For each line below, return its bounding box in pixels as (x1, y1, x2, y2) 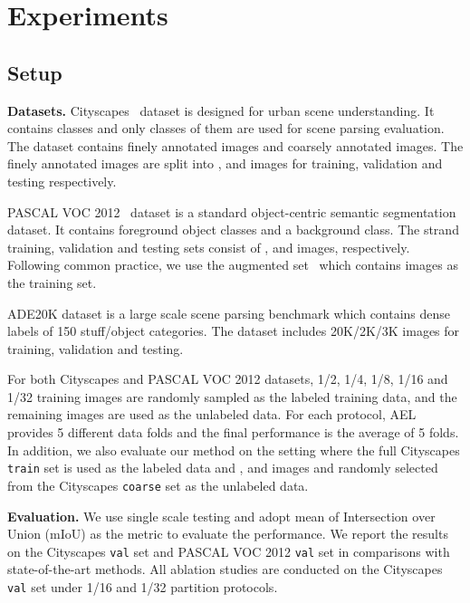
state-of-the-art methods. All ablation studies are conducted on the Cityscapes (7, 560, 443, 579)
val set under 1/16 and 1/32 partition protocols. (7, 578, 278, 597)
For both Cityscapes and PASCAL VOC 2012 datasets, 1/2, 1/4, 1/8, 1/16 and (7, 369, 448, 388)
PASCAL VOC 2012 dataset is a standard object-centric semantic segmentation (7, 202, 456, 221)
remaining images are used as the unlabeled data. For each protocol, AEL (7, 405, 417, 424)
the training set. (7, 273, 97, 292)
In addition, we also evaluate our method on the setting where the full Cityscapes (7, 440, 460, 459)
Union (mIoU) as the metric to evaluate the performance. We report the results (7, 524, 448, 543)
